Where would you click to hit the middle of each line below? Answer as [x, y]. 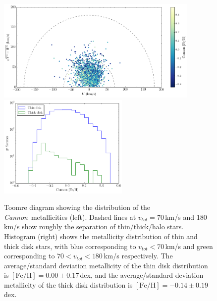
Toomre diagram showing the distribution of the [77, 207]
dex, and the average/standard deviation [142, 275]
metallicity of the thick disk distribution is [68, 284]
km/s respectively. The [138, 256]
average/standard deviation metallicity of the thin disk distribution [106, 265]
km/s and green [189, 246]
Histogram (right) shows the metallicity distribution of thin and [101, 236]
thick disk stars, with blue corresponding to [70, 246]
